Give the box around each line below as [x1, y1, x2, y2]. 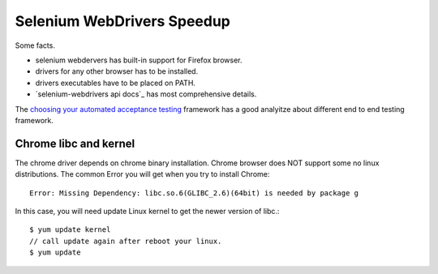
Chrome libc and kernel [15, 136, 135, 150]
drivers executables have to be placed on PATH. [35, 78, 196, 88]
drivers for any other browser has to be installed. [35, 66, 199, 76]
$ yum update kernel [29, 225, 111, 234]
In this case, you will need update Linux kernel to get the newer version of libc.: [15, 206, 280, 216]
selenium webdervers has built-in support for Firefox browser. [35, 55, 243, 65]
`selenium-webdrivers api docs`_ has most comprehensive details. [35, 89, 257, 99]
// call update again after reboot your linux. [29, 236, 222, 246]
